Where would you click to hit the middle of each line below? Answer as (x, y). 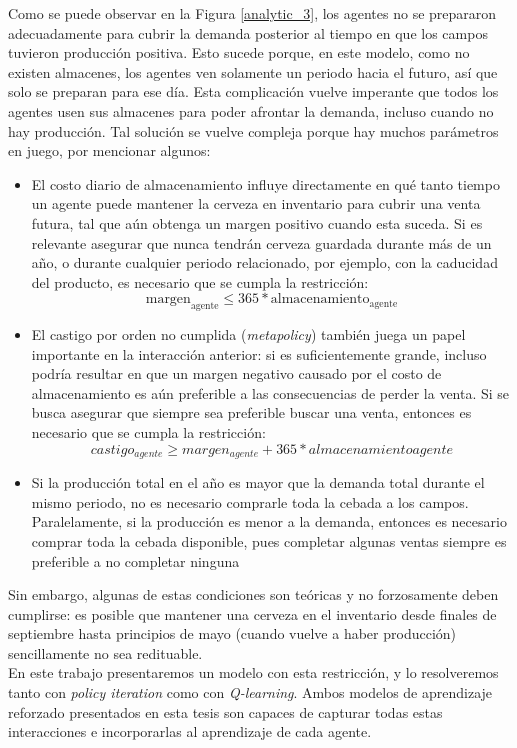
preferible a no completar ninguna (135, 560)
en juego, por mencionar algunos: (109, 150)
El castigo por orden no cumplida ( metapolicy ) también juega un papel (248, 334)
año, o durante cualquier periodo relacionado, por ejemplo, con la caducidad (264, 262)
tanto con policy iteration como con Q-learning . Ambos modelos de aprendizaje (250, 692)
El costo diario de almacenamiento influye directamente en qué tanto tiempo (265, 183)
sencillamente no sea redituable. (105, 652)
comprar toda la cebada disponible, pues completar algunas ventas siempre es (269, 540)
